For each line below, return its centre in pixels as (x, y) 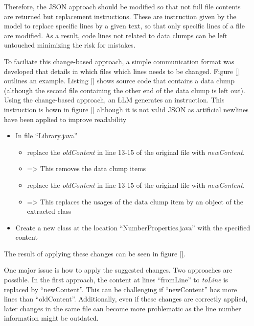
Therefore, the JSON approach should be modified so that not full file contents (122, 6)
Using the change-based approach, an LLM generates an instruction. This (114, 100)
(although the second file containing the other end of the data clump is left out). (125, 90)
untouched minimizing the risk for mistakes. (70, 45)
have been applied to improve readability (65, 119)
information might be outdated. (51, 318)
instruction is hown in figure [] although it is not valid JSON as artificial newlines (126, 109)
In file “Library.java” (46, 136)
